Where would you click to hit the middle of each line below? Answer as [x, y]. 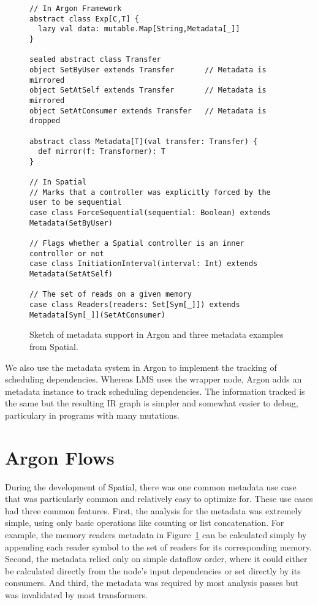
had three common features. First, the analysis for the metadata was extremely [153, 510]
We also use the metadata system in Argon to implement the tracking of [141, 367]
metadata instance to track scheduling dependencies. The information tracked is [155, 391]
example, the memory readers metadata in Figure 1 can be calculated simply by [156, 535]
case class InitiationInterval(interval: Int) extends [144, 264]
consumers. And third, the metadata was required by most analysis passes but [152, 583]
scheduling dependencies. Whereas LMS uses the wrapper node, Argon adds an [153, 379]
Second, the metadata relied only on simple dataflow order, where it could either [156, 559]
